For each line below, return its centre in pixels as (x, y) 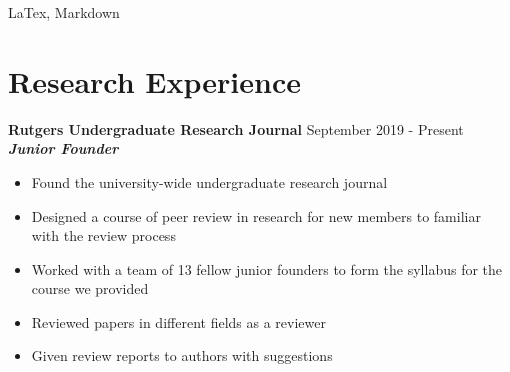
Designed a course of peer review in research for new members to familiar (256, 215)
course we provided (90, 288)
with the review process (103, 235)
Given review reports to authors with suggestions (182, 355)
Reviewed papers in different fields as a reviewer (178, 321)
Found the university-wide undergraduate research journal (209, 181)
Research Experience (154, 80)
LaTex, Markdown (64, 12)
